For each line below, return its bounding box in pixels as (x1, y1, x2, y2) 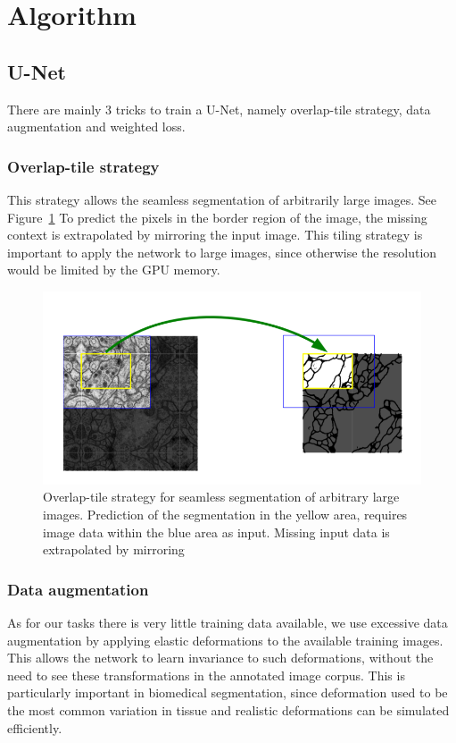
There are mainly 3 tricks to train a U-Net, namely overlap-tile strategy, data (7, 99, 431, 118)
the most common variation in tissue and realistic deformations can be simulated (7, 700, 450, 719)
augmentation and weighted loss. (7, 117, 186, 136)
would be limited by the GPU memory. (7, 260, 220, 279)
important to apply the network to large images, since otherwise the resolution (7, 242, 437, 261)
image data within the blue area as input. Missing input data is (43, 522, 390, 541)
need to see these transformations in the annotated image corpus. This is (7, 665, 405, 684)
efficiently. (7, 718, 62, 737)
